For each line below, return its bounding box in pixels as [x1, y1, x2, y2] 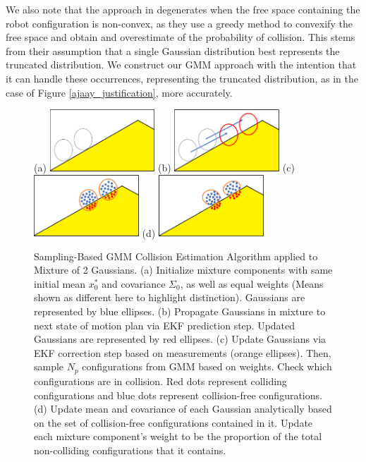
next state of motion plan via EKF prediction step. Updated [34, 317, 295, 332]
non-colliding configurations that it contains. [34, 442, 226, 457]
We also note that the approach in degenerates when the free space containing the [6, 2, 360, 16]
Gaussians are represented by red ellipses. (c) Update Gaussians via [34, 332, 327, 346]
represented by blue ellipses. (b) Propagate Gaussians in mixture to [34, 304, 326, 319]
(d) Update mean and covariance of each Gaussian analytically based [34, 401, 332, 416]
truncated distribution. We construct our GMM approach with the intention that [6, 57, 357, 72]
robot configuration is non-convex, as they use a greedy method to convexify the [6, 16, 353, 30]
